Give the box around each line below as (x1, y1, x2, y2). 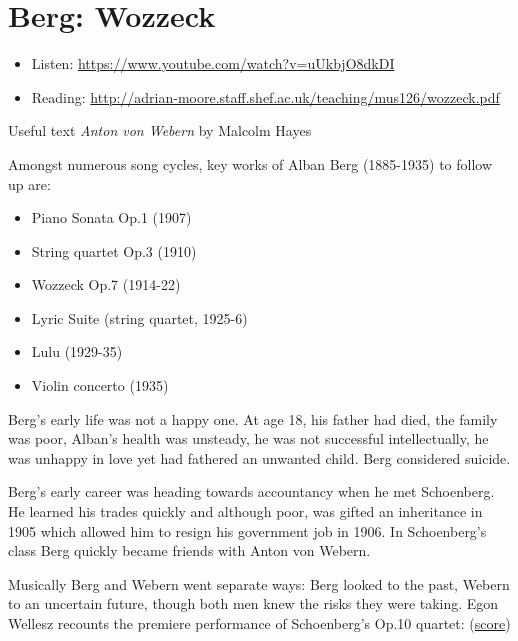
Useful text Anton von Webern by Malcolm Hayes (8, 120, 312, 141)
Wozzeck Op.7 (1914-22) (31, 274, 181, 295)
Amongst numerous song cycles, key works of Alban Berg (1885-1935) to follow (8, 153, 493, 174)
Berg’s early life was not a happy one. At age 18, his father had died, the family (8, 408, 498, 429)
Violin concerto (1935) (31, 375, 169, 396)
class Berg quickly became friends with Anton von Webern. (8, 540, 371, 561)
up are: (8, 173, 51, 194)
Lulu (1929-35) (31, 341, 123, 362)
